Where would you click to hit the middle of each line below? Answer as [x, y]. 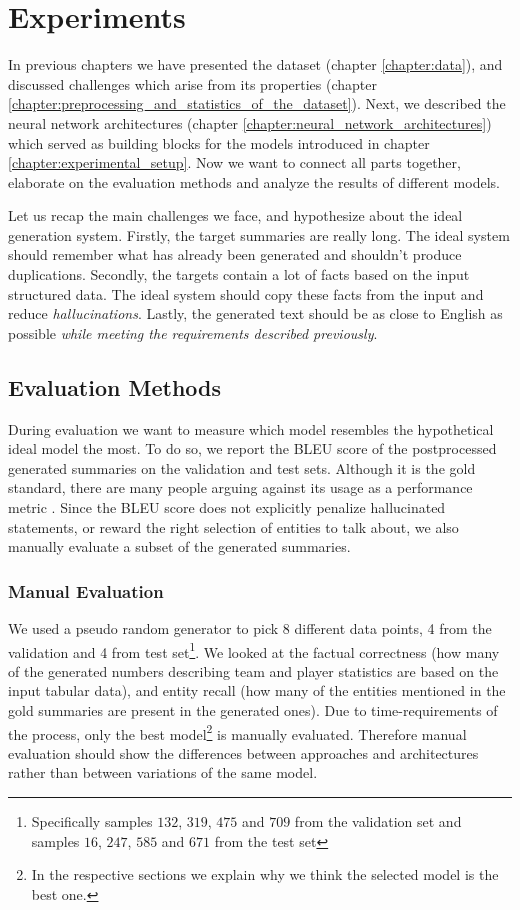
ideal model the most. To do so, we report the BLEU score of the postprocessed [252, 448]
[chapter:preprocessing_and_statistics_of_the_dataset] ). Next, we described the [257, 103]
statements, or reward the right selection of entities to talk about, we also [233, 526]
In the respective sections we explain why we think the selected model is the [265, 874]
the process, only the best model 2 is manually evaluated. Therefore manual [237, 732]
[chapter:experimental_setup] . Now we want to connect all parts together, [234, 162]
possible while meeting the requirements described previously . [193, 332]
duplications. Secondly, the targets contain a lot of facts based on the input [239, 274]
